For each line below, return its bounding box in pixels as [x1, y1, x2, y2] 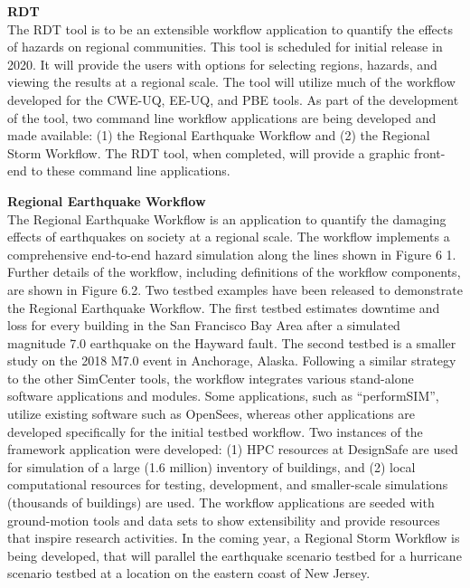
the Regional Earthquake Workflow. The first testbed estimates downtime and [7, 298, 440, 317]
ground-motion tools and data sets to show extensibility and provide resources [7, 510, 440, 529]
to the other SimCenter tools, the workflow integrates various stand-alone [7, 368, 414, 387]
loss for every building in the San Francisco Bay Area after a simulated [7, 316, 400, 335]
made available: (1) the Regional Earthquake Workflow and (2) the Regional [7, 126, 430, 145]
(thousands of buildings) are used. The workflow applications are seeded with [7, 493, 435, 512]
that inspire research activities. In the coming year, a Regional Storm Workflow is [7, 528, 460, 547]
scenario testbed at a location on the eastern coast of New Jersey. [7, 564, 371, 583]
